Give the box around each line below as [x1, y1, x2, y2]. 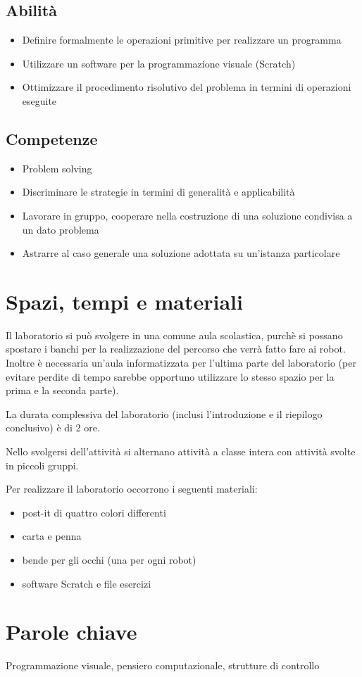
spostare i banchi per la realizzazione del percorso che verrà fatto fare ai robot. [6, 341, 346, 356]
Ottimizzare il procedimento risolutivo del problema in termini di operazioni [22, 80, 351, 94]
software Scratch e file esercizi [22, 576, 151, 590]
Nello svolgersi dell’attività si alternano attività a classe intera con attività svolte [6, 444, 356, 459]
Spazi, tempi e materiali [6, 286, 243, 315]
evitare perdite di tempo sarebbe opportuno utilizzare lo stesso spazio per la [6, 369, 335, 384]
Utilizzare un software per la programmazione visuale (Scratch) [22, 56, 296, 70]
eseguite [22, 93, 57, 108]
